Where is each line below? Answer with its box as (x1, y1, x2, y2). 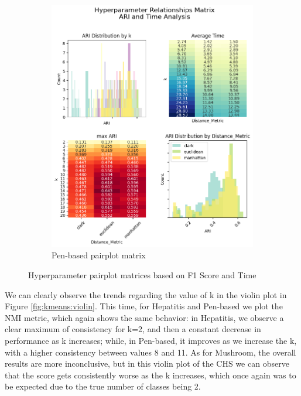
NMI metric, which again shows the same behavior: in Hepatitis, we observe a (5, 311, 284, 323)
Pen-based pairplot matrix (52, 249, 146, 261)
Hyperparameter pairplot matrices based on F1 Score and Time (28, 269, 256, 281)
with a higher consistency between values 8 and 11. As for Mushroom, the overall (5, 346, 296, 358)
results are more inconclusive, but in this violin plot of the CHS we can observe (5, 357, 289, 370)
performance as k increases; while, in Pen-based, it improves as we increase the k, (5, 334, 297, 347)
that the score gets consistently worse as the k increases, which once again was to (5, 368, 296, 381)
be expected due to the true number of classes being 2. (5, 380, 201, 392)
